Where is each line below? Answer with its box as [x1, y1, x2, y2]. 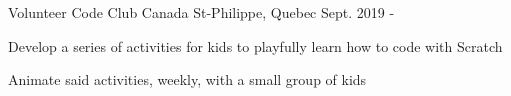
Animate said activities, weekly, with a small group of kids [8, 69, 367, 90]
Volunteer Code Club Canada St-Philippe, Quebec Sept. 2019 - [8, 2, 395, 22]
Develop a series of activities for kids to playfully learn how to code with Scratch [8, 35, 503, 56]
